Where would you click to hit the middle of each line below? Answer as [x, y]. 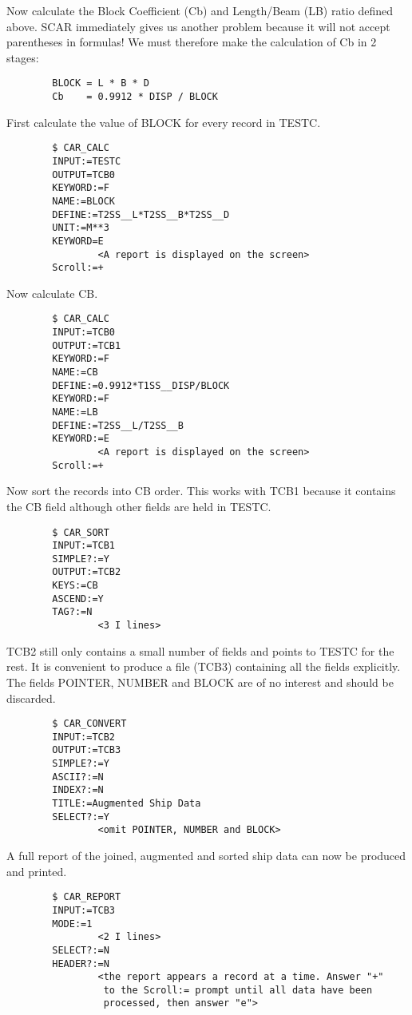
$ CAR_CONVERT [89, 724]
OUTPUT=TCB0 [84, 174]
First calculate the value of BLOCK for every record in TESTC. [164, 122]
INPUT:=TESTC [87, 161]
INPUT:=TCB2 [84, 737]
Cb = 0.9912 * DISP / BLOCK [135, 97]
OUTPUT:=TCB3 [87, 750]
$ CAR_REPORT [87, 897]
